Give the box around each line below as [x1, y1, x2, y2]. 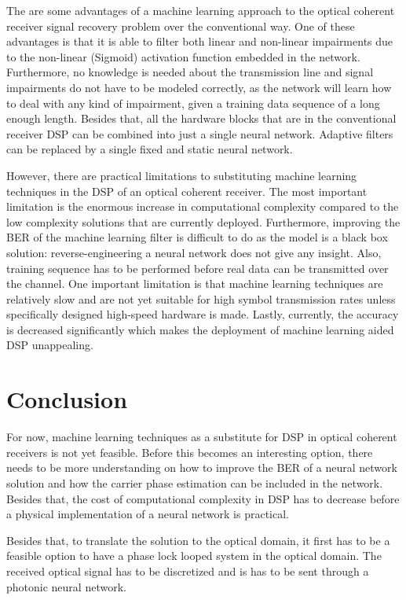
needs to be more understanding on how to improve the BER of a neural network [6, 459, 397, 476]
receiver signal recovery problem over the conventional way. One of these [6, 17, 355, 34]
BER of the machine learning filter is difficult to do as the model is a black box [6, 229, 388, 245]
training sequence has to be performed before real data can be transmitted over [6, 260, 389, 276]
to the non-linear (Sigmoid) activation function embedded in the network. [6, 48, 360, 64]
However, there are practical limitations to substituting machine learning [6, 167, 357, 183]
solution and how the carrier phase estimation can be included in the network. [6, 474, 383, 491]
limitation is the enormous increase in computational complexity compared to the [6, 198, 399, 215]
